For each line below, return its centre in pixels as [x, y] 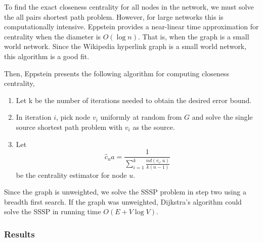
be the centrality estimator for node [71, 175]
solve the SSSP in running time [53, 211]
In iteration [34, 117]
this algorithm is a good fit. [47, 56]
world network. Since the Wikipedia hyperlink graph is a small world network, [125, 46]
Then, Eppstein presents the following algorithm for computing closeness [117, 73]
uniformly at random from [141, 117]
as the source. [154, 127]
